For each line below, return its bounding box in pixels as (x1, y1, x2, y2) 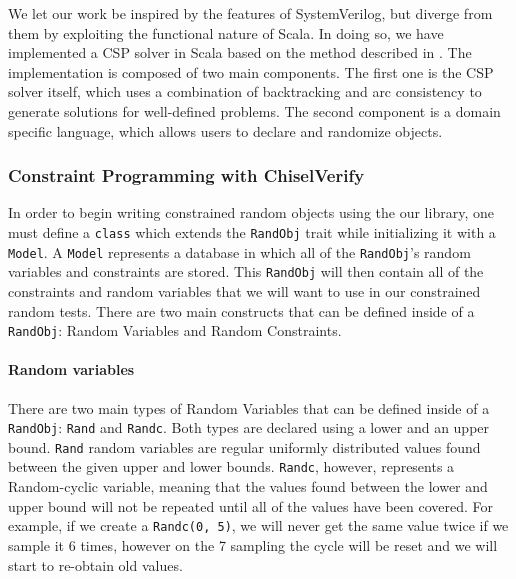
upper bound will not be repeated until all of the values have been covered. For (8, 495, 494, 516)
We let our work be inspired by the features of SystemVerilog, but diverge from (8, 3, 493, 23)
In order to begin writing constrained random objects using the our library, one (8, 202, 494, 223)
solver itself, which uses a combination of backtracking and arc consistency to (8, 81, 482, 102)
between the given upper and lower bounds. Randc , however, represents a (8, 456, 455, 477)
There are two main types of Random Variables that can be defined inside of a (8, 397, 490, 418)
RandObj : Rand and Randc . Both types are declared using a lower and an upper (8, 417, 490, 438)
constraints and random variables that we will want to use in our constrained (8, 280, 481, 301)
